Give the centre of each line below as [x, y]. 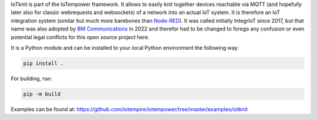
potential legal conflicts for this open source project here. [80, 37]
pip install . [43, 63]
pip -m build [42, 94]
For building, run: [31, 78]
